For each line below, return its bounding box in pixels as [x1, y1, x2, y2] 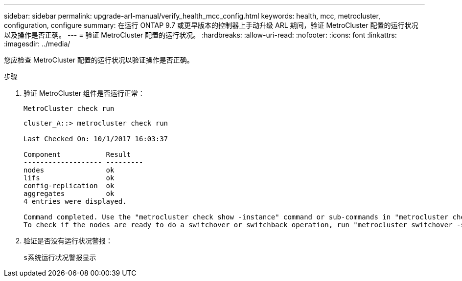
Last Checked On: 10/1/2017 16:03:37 [23, 135, 168, 143]
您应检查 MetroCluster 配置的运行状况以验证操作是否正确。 [4, 56, 194, 64]
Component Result [23, 151, 131, 158]
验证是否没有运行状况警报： [23, 237, 113, 245]
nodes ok [23, 166, 115, 174]
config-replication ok [23, 182, 115, 190]
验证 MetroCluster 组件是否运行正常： [23, 89, 145, 97]
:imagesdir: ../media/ [4, 40, 70, 48]
